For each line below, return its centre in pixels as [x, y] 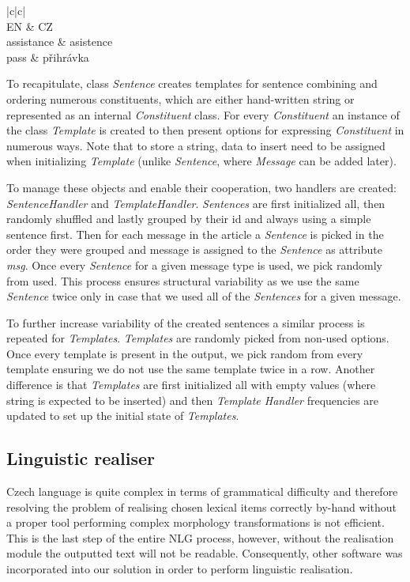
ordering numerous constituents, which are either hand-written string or [181, 98]
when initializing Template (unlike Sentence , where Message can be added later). [201, 161]
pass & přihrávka [48, 57]
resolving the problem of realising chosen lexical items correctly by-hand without [202, 506]
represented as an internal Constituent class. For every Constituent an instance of [203, 114]
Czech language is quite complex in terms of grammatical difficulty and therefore [202, 491]
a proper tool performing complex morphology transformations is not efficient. [196, 522]
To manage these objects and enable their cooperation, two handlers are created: [201, 187]
